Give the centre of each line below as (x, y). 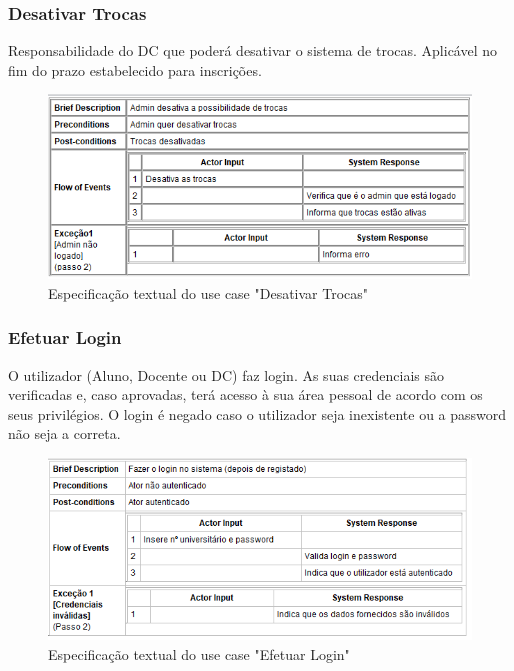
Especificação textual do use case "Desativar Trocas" (208, 292)
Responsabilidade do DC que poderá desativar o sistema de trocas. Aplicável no (253, 50)
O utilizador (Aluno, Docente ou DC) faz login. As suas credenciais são (226, 374)
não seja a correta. (64, 433)
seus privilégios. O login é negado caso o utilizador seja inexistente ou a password (257, 413)
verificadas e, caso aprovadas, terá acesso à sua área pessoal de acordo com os (245, 394)
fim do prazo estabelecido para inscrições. (135, 69)
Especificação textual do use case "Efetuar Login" (199, 654)
